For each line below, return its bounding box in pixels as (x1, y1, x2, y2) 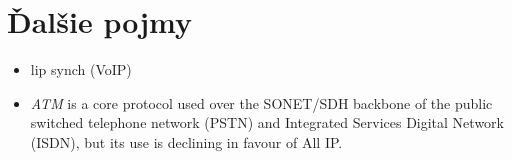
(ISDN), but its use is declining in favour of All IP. (30, 131, 343, 152)
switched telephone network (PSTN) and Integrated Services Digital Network (30, 112, 504, 133)
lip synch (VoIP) (30, 59, 132, 80)
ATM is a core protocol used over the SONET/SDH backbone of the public (30, 92, 493, 113)
